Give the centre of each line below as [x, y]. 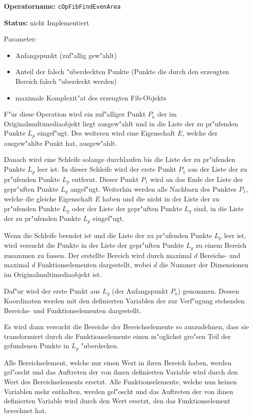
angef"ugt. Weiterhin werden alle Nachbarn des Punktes [154, 189]
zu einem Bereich [221, 245]
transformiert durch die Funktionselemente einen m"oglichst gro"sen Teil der [117, 336]
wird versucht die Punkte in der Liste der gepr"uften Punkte [94, 245]
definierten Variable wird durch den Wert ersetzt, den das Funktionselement [117, 401]
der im [167, 114]
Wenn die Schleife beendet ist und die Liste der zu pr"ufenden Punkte [108, 235]
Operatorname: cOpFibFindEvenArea [62, 6]
